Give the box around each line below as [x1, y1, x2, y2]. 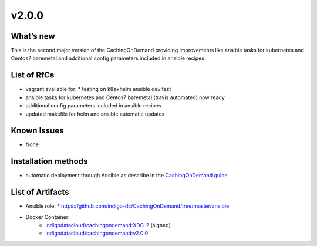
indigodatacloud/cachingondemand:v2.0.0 [45, 230, 149, 237]
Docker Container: [25, 213, 70, 220]
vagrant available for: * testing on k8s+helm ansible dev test [25, 86, 171, 93]
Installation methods [11, 156, 88, 167]
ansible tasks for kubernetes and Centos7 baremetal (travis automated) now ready [25, 94, 225, 101]
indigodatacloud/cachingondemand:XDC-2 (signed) [45, 222, 171, 229]
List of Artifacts [11, 187, 70, 197]
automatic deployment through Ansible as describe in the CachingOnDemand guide [25, 172, 228, 179]
